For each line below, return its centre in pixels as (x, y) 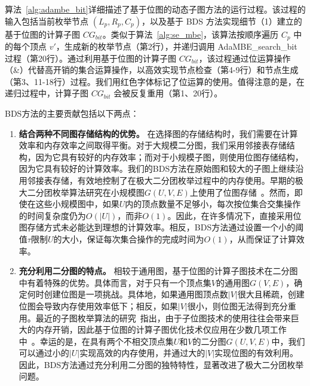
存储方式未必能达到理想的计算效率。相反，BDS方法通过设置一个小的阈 (165, 227)
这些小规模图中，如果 (77, 204)
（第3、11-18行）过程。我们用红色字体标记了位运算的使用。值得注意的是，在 (155, 81)
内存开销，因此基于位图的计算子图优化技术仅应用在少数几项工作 (161, 329)
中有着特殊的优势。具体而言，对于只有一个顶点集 (115, 282)
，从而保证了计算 (263, 238)
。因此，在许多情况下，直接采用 (230, 215)
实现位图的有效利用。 (257, 353)
